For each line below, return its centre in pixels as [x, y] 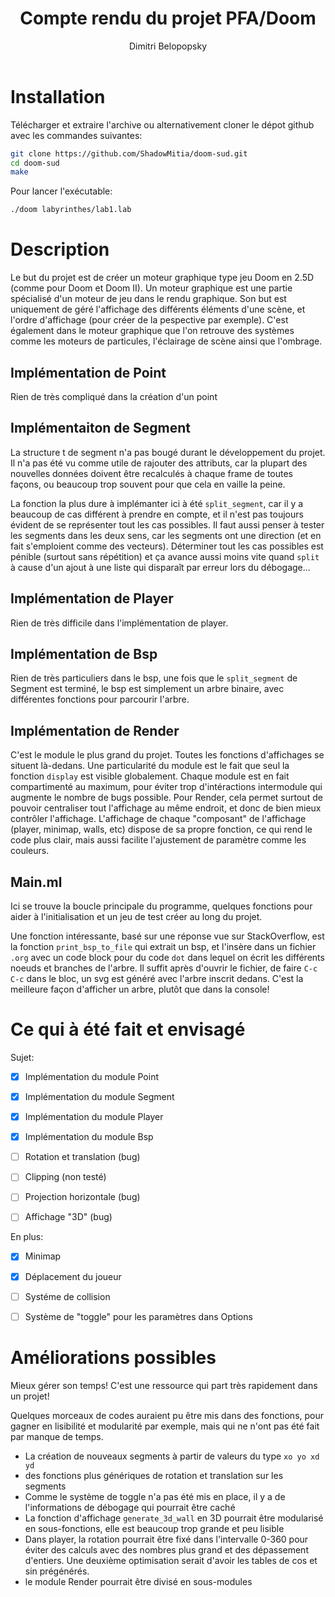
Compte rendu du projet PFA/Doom [168, 18]
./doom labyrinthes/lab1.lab [71, 210]
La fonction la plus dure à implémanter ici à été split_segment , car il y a [157, 503]
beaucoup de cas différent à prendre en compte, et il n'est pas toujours [157, 514]
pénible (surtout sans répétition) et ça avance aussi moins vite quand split [165, 556]
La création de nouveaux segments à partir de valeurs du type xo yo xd [172, 1456]
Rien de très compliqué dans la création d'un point [114, 396]
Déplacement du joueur [73, 1276]
